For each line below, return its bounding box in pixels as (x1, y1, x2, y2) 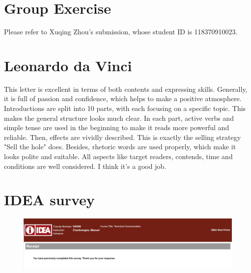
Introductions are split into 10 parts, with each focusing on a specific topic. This (4, 103, 246, 113)
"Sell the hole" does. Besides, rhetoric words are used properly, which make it (4, 141, 236, 152)
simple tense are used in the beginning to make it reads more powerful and (4, 122, 229, 133)
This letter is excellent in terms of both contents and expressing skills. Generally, (4, 83, 248, 94)
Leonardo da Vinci (4, 55, 132, 75)
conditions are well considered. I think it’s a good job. (4, 161, 167, 171)
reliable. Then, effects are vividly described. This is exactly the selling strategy (4, 132, 241, 142)
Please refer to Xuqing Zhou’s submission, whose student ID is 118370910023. (4, 27, 238, 37)
